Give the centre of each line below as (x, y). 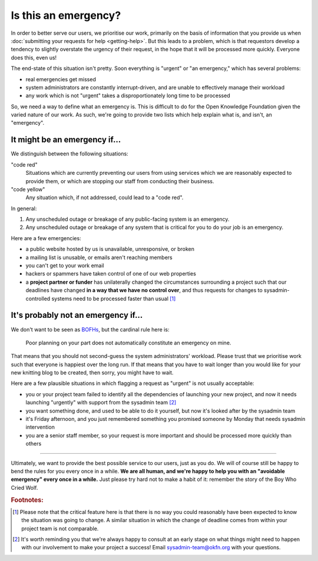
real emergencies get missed (61, 79)
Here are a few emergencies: (46, 238)
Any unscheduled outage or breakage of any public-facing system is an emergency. (127, 219)
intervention (40, 427)
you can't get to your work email (65, 265)
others (34, 444)
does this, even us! (34, 57)
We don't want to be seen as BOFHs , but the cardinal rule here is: (90, 329)
